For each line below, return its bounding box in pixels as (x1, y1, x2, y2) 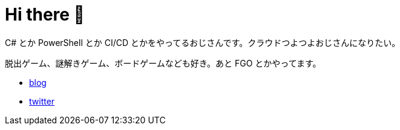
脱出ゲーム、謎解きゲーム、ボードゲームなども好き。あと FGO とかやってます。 (5, 57, 321, 68)
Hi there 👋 (5, 4, 85, 25)
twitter (29, 96, 55, 106)
